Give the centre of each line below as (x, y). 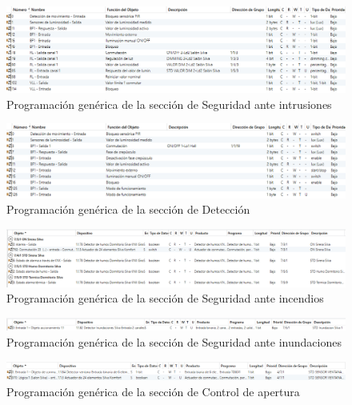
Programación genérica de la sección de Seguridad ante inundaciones (174, 341)
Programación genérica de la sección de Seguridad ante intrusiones (169, 104)
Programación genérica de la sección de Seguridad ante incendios (165, 298)
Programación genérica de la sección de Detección (128, 209)
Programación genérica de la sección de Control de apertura (153, 392)
